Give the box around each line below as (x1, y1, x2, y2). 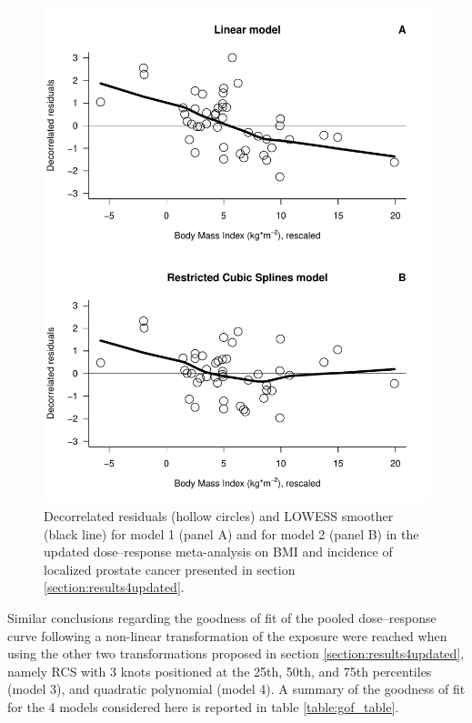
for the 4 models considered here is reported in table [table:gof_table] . (7, 697, 399, 716)
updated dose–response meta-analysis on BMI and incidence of (44, 542, 393, 561)
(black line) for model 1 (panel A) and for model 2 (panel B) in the (44, 524, 419, 543)
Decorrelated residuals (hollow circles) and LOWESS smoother (44, 507, 394, 526)
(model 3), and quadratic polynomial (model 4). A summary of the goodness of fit (7, 679, 466, 698)
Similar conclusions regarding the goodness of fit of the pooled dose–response (7, 608, 437, 627)
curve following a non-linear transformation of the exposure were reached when (7, 626, 447, 645)
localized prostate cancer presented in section (44, 559, 296, 578)
